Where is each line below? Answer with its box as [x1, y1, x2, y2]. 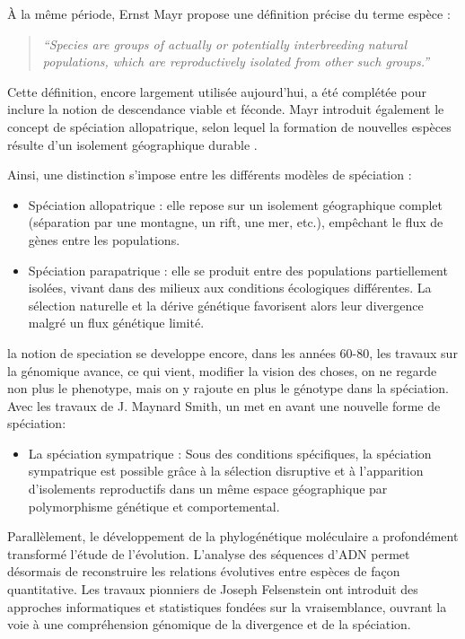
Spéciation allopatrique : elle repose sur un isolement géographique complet [28, 195, 443, 214]
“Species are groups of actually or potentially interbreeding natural [42, 34, 407, 53]
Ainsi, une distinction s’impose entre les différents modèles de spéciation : [7, 165, 412, 184]
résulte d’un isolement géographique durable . [7, 135, 258, 153]
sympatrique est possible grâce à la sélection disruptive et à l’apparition [28, 461, 424, 480]
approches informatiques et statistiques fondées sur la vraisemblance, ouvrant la [7, 597, 447, 616]
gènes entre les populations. [28, 230, 180, 249]
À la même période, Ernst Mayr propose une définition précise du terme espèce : [7, 4, 451, 22]
